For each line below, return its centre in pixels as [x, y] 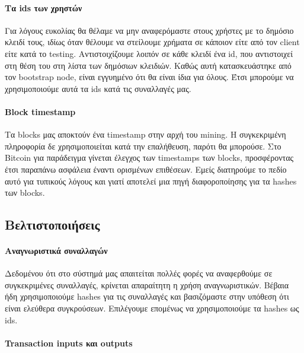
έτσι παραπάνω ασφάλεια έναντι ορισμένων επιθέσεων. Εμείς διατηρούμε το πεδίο [146, 169]
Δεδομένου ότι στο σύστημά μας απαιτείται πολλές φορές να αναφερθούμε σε [139, 273]
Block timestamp [40, 111]
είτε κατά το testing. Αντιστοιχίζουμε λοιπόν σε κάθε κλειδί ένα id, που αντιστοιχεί [149, 53]
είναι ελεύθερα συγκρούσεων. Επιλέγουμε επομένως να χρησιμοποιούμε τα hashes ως [152, 308]
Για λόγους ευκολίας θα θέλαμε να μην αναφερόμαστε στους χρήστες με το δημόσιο [149, 30]
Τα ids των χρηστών [44, 7]
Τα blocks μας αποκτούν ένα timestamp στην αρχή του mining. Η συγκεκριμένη [145, 134]
